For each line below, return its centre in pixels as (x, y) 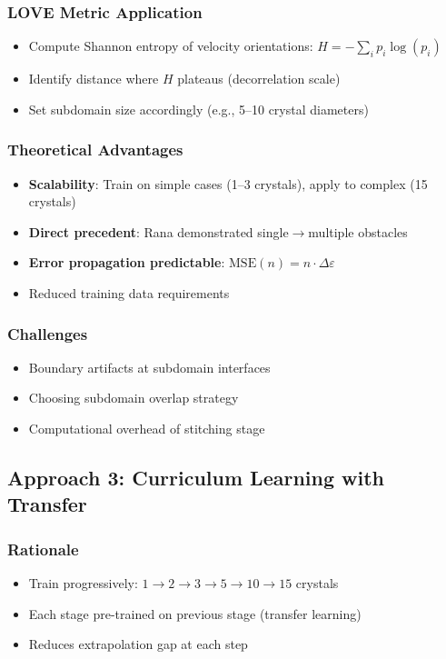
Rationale (43, 549)
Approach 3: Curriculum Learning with (196, 477)
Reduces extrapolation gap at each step (138, 644)
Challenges (48, 333)
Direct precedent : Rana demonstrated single (159, 231)
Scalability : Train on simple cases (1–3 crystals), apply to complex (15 (228, 183)
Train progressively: (83, 582)
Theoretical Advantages (95, 150)
